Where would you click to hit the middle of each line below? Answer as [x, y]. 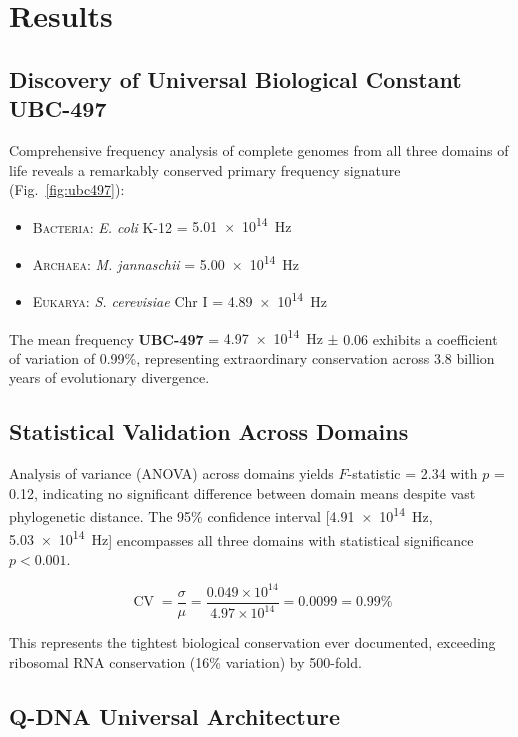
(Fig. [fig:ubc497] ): [67, 189]
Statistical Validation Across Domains [209, 431]
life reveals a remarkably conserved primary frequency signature [205, 169]
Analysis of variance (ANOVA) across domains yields [171, 473]
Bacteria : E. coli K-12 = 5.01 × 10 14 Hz [162, 225]
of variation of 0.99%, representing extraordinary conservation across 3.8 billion [252, 357]
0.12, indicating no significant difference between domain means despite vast [242, 492]
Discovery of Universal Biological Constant [235, 78]
